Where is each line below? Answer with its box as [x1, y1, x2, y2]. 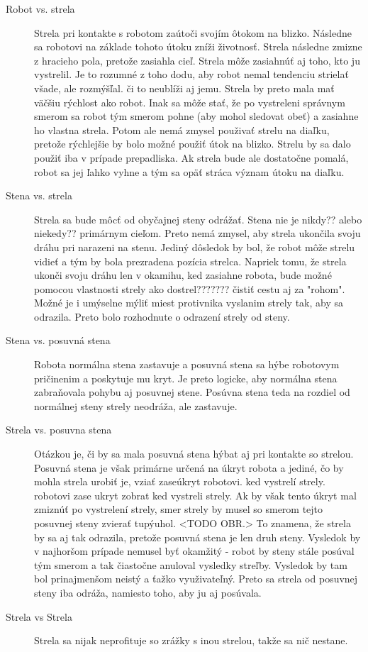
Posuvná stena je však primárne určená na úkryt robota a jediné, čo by [34, 460, 344, 475]
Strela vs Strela [6, 609, 72, 624]
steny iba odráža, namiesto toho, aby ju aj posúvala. [34, 585, 262, 599]
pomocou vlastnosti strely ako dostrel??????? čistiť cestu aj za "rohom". [34, 281, 345, 296]
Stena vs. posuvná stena [6, 333, 111, 348]
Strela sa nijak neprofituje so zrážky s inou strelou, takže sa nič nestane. [34, 633, 348, 648]
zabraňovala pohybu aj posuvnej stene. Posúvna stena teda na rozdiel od [34, 385, 350, 399]
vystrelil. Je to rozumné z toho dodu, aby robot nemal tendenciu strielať [34, 67, 349, 82]
